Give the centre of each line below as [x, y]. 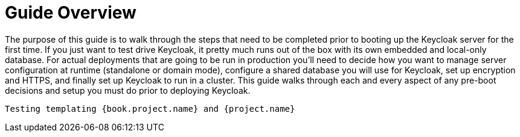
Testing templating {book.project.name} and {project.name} [150, 108]
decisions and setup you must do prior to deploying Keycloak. [128, 90]
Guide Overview [71, 13]
